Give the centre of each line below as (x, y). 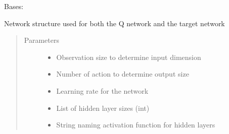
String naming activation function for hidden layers (136, 125)
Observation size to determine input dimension (129, 57)
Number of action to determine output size (123, 74)
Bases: (14, 6)
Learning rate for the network (102, 90)
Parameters (41, 40)
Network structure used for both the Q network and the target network (114, 23)
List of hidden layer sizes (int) (103, 108)
